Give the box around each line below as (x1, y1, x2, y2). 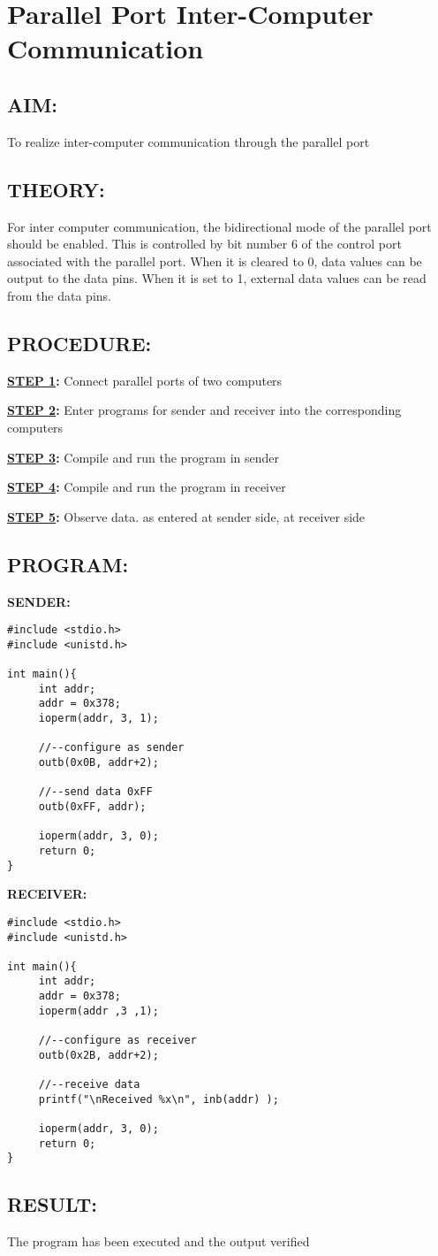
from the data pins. (7, 286, 111, 304)
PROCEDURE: (7, 329, 152, 356)
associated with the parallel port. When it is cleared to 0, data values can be (7, 251, 422, 270)
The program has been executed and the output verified (7, 1232, 310, 1251)
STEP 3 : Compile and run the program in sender (7, 448, 279, 466)
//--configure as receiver (38, 1034, 197, 1047)
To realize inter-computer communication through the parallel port (7, 132, 370, 150)
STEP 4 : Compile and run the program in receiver (7, 478, 286, 496)
